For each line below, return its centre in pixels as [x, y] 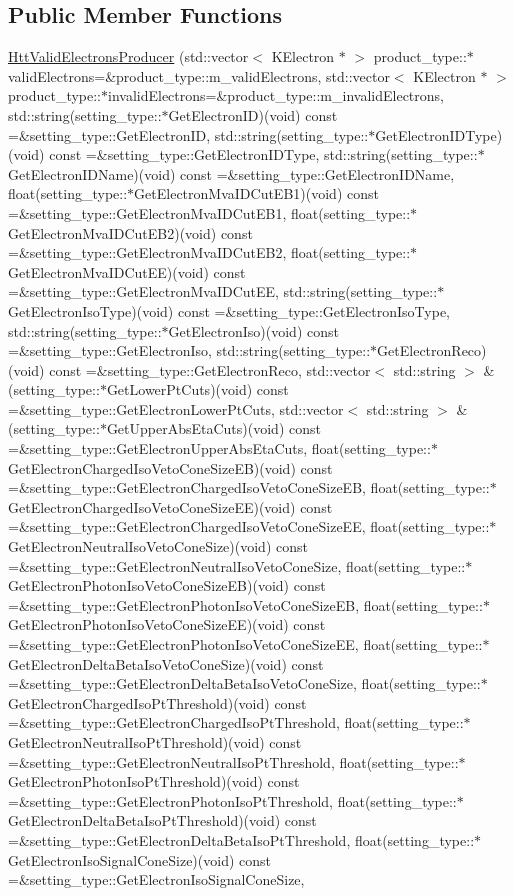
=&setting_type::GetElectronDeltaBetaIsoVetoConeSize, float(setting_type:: [244, 683]
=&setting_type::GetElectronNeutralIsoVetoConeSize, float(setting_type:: [237, 565]
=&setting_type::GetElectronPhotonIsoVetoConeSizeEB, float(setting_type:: [245, 604]
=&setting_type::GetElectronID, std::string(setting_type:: [188, 134]
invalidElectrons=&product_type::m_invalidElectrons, [276, 95]
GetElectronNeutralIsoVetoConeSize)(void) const [158, 546]
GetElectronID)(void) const [253, 114]
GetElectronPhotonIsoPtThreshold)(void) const [154, 781]
